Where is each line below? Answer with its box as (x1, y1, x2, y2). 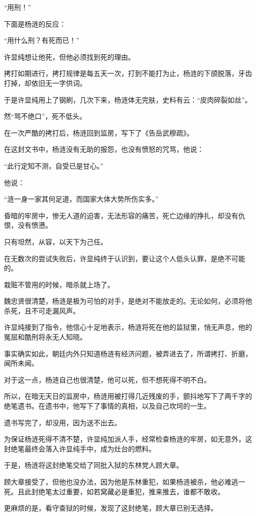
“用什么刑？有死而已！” (4, 35, 80, 45)
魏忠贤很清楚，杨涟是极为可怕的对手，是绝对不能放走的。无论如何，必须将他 (4, 296, 252, 306)
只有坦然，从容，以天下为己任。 (4, 236, 107, 246)
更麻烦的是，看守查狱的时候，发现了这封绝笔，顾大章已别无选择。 (4, 503, 218, 513)
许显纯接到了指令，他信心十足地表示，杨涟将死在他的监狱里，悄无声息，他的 (4, 322, 252, 332)
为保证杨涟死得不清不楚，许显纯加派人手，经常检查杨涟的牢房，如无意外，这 (4, 434, 252, 444)
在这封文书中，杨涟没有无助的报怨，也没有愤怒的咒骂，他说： (4, 144, 204, 154)
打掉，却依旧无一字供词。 (4, 77, 87, 88)
